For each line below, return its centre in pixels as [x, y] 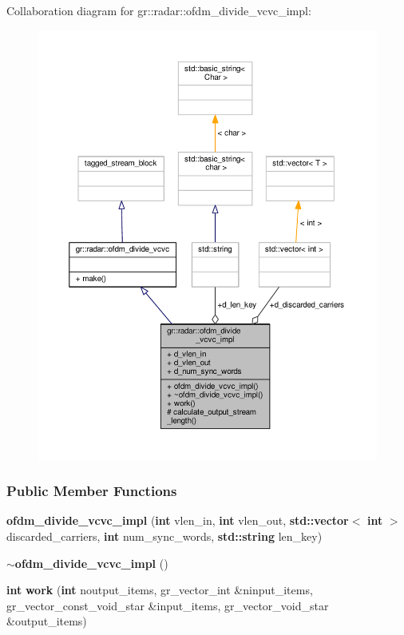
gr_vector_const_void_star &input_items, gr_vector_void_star [168, 605]
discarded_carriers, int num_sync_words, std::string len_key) [164, 536]
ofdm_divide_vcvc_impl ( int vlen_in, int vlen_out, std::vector [178, 520]
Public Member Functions [92, 491]
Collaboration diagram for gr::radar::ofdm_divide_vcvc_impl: [159, 10]
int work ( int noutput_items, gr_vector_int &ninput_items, [160, 590]
